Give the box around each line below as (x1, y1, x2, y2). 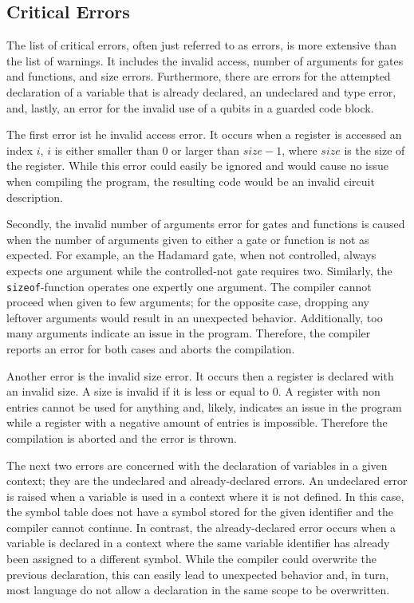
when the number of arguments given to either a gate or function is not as (6, 231, 369, 247)
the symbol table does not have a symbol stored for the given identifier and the (6, 503, 393, 520)
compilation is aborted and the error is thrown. (6, 429, 237, 446)
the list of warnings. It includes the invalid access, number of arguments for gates (6, 52, 404, 69)
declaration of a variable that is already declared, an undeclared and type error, (6, 83, 396, 100)
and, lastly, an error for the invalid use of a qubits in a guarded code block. (6, 99, 374, 116)
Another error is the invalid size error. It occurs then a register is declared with (6, 367, 394, 384)
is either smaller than (54, 141, 159, 158)
